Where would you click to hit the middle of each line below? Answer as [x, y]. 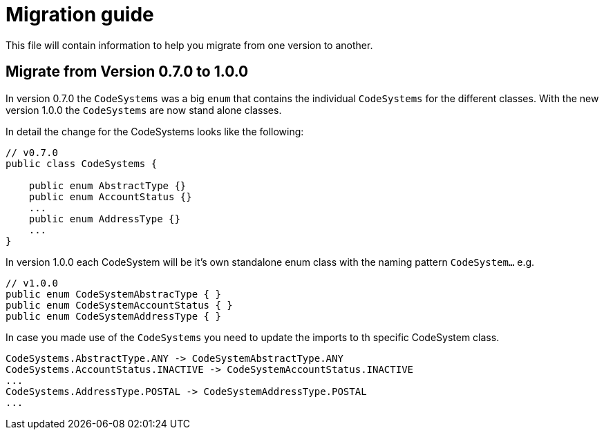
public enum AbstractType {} [107, 185]
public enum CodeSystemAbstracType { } [113, 294]
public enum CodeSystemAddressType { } [113, 316]
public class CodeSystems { [82, 163]
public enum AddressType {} [104, 219]
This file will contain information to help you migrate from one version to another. [189, 45]
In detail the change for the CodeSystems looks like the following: [155, 131]
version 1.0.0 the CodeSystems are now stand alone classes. [144, 110]
